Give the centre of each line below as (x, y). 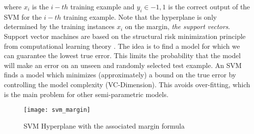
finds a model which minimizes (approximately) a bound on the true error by (120, 75)
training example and (102, 6)
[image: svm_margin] (57, 110)
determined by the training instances (59, 26)
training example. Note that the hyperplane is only (140, 17)
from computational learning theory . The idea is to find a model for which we (122, 46)
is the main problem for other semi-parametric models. (86, 94)
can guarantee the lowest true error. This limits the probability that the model (122, 55)
